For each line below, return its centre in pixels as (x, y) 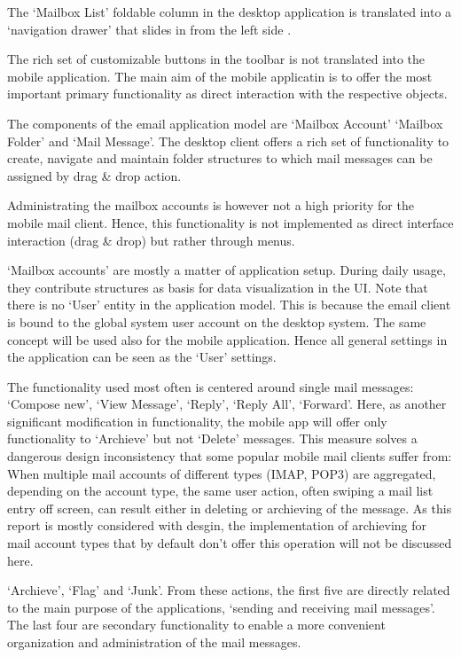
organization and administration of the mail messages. (154, 642)
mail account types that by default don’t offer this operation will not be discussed (230, 543)
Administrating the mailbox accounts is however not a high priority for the (211, 205)
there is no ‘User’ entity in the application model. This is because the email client (229, 305)
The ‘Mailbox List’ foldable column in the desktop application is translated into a (230, 12)
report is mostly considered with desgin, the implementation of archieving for (217, 525)
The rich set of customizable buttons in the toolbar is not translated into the (216, 59)
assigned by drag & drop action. (94, 175)
